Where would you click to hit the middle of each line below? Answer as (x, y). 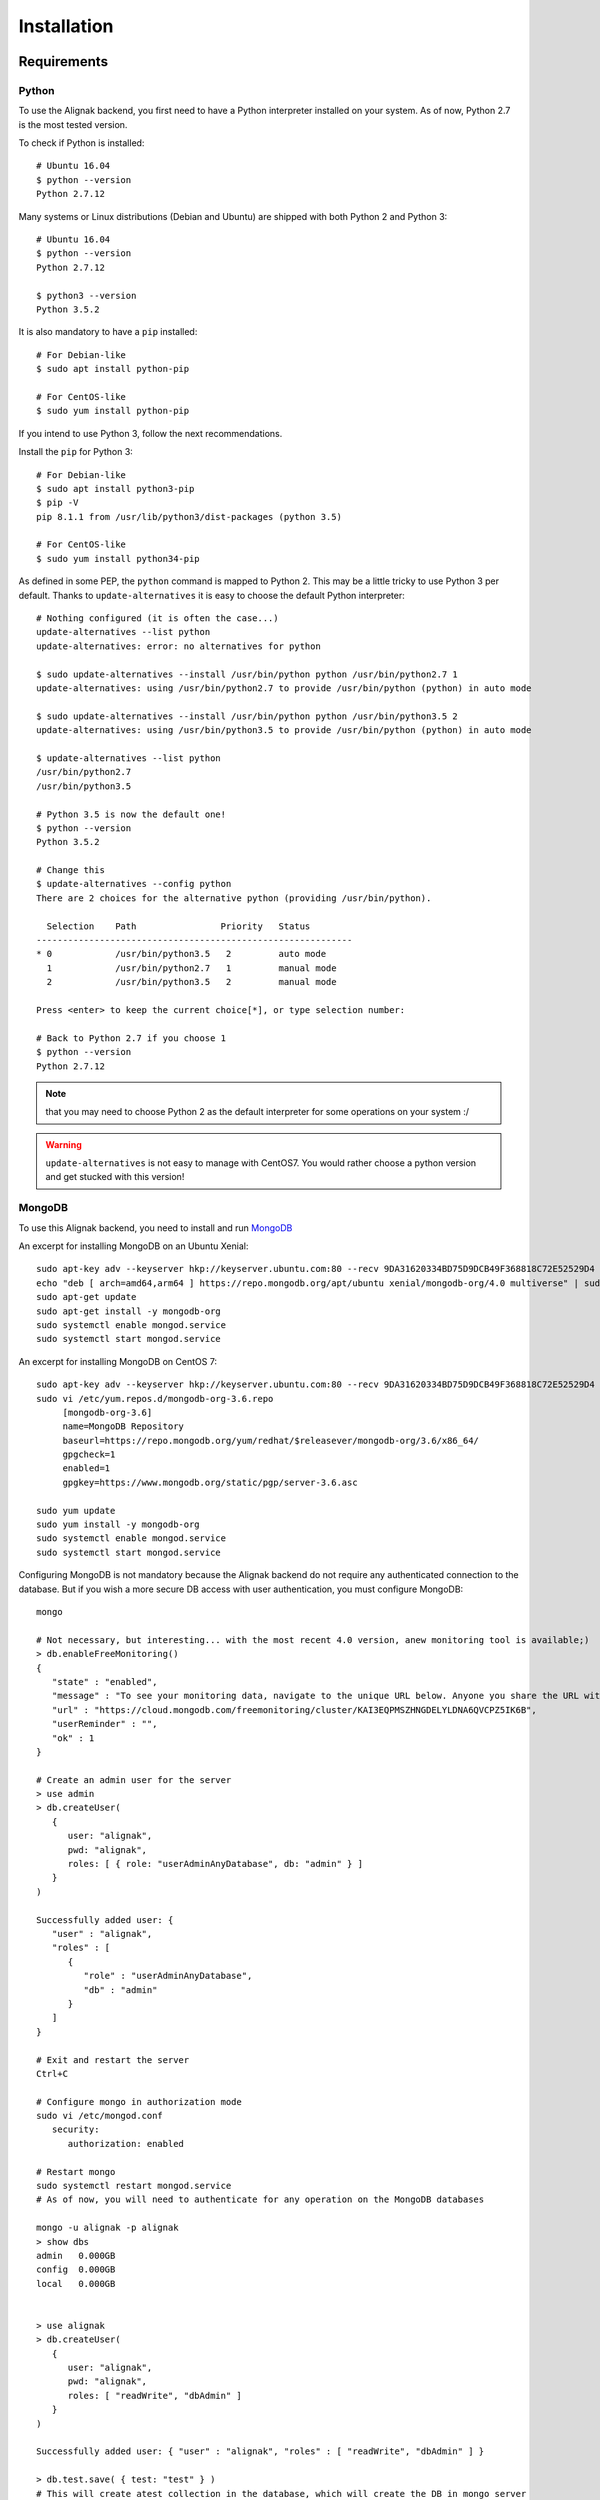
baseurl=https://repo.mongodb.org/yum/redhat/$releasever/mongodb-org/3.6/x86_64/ (271, 1440)
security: (75, 2129)
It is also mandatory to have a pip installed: (108, 332)
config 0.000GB (76, 2269)
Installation (66, 26)
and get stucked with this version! (115, 1177)
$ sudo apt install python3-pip (115, 488)
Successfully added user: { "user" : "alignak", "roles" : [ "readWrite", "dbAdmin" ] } (260, 2451)
